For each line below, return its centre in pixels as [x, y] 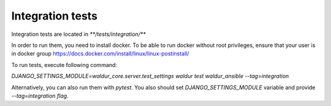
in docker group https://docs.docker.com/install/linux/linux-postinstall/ [100, 54]
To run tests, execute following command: [64, 65]
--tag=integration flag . [40, 96]
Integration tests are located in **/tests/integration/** [79, 34]
